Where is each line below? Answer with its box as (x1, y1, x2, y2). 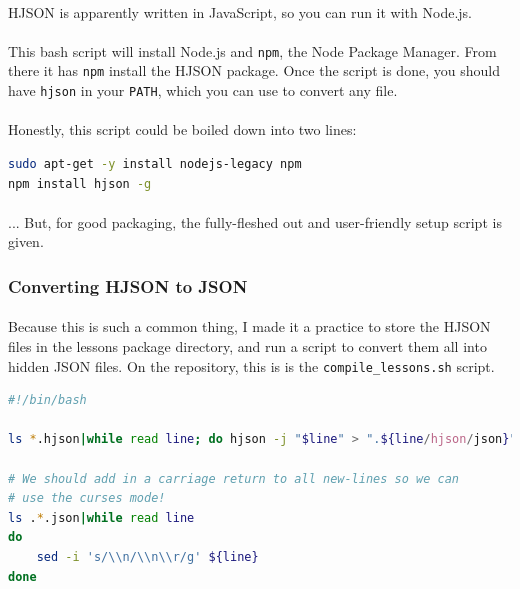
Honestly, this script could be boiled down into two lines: (8, 119, 357, 140)
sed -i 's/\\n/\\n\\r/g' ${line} (36, 549, 259, 564)
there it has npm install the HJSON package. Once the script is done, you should (8, 60, 500, 81)
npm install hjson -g (8, 176, 152, 191)
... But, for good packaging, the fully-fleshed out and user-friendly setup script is (8, 211, 502, 232)
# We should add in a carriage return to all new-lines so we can (8, 471, 460, 486)
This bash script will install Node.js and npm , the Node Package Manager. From (8, 40, 497, 61)
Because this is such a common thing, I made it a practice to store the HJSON (8, 316, 491, 337)
